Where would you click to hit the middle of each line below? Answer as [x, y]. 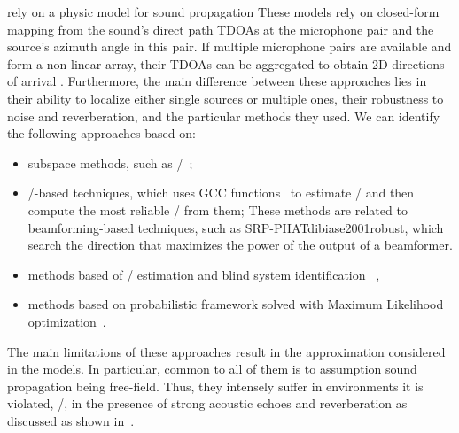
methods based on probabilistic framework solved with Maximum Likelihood [236, 304]
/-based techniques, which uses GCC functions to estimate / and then [221, 193]
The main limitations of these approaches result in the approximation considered [226, 351]
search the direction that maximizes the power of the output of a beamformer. [240, 245]
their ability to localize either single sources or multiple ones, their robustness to [226, 98]
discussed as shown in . [71, 420]
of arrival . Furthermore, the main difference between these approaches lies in [217, 81]
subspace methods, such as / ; [110, 162]
